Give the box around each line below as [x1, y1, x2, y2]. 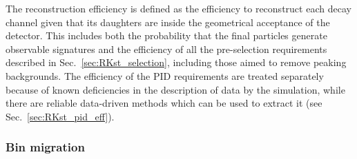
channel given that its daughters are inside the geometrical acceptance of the [6, 14, 330, 29]
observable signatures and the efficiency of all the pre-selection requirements [6, 41, 327, 56]
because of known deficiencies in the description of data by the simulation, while [6, 82, 345, 96]
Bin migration [6, 138, 85, 156]
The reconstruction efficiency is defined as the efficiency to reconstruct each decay [6, 1, 351, 15]
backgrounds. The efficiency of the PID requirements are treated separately [6, 68, 324, 83]
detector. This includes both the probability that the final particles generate [6, 28, 327, 43]
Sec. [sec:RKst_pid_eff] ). [6, 109, 115, 123]
